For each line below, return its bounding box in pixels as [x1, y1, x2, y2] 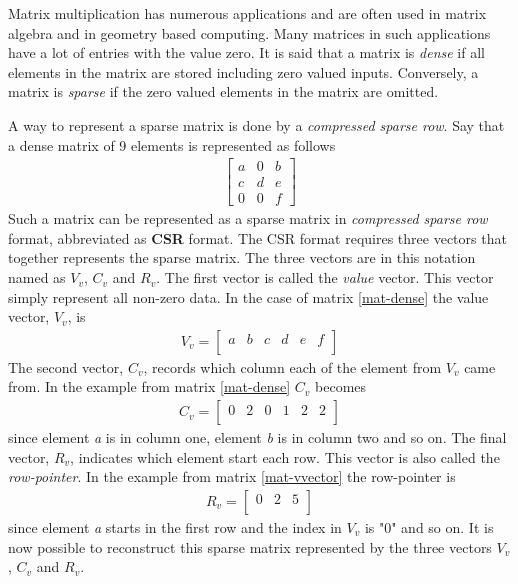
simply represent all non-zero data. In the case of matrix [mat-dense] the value [8, 286, 489, 307]
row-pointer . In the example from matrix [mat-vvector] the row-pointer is [8, 466, 456, 487]
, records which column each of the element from [143, 356, 442, 377]
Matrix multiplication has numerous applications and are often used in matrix [8, 3, 487, 23]
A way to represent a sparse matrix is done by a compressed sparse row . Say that [8, 114, 505, 135]
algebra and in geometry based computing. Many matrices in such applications [8, 22, 491, 43]
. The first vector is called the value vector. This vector [156, 267, 494, 288]
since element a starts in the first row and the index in [8, 516, 342, 537]
